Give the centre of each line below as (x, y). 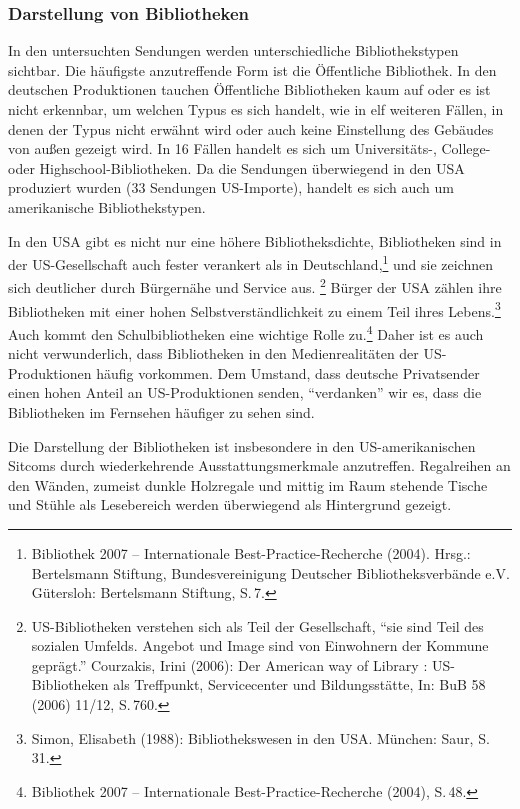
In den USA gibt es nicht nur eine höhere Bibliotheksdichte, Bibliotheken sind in (255, 240)
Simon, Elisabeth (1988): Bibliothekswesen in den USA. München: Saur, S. (260, 737)
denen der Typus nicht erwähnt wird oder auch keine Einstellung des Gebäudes (251, 128)
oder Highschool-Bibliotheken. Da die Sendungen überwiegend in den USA (236, 167)
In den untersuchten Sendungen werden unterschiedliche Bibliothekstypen (233, 50)
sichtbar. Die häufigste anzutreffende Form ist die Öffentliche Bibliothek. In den (252, 69)
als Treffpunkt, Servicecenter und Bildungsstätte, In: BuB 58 (299, 684)
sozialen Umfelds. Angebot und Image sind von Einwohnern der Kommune (260, 645)
